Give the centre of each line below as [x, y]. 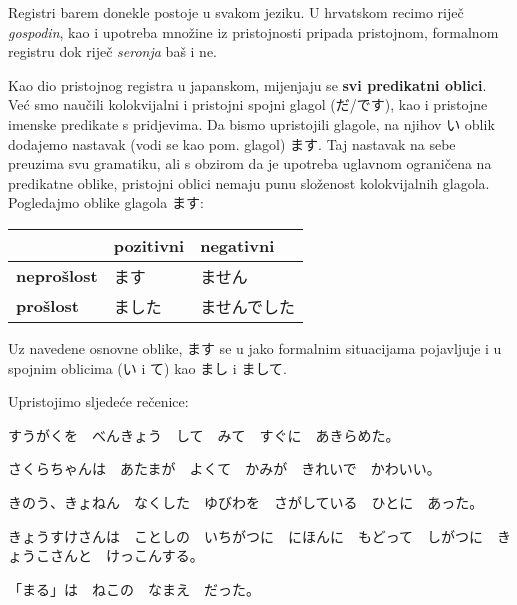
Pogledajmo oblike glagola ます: [106, 202]
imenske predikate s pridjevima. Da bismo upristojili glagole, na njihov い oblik [251, 123]
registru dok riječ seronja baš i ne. [113, 51]
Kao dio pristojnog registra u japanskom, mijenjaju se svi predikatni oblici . [247, 84]
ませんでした [247, 306]
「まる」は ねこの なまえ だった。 [134, 588]
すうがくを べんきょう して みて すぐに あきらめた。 [204, 434]
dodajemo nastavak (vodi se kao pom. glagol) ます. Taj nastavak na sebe [232, 143]
